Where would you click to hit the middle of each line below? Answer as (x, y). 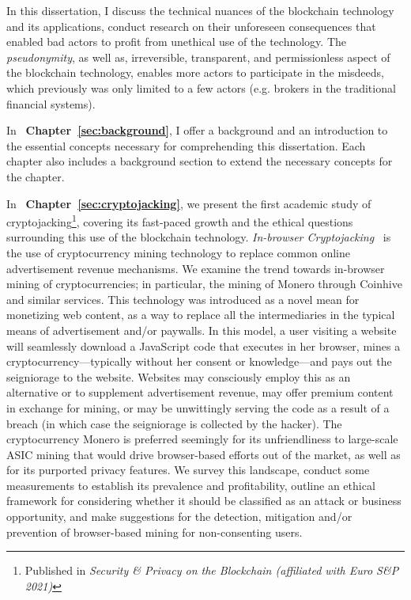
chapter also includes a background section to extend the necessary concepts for (200, 161)
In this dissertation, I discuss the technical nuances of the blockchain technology (200, 10)
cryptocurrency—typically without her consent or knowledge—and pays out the (199, 361)
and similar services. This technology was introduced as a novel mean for (183, 299)
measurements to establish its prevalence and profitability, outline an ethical (191, 485)
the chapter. (36, 176)
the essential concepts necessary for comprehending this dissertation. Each (186, 145)
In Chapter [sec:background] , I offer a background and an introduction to (197, 130)
